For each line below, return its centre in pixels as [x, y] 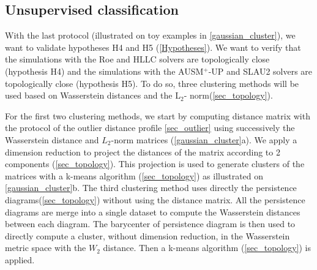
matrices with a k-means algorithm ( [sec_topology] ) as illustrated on [134, 175]
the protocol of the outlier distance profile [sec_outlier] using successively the [150, 128]
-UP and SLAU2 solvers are [260, 71]
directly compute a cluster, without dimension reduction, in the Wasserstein [147, 235]
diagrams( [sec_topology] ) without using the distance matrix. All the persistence [155, 199]
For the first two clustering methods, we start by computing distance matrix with [158, 115]
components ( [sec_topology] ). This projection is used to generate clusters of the [155, 164]
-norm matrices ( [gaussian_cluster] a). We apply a [204, 139]
